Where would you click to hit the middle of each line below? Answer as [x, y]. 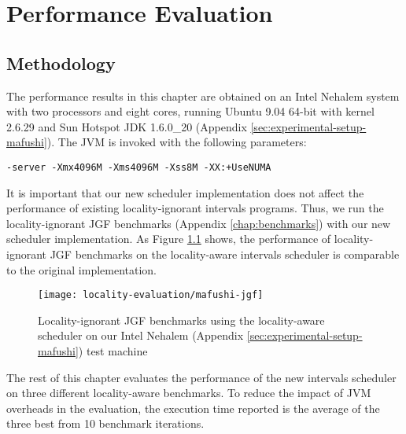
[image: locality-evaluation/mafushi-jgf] [151, 295]
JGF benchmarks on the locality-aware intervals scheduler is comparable [225, 254]
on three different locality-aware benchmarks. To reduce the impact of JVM [189, 393]
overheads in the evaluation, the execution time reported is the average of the [193, 408]
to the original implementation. [82, 269]
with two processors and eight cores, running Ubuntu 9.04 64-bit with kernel [190, 111]
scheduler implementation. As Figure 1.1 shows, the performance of [169, 239]
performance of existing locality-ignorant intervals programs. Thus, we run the [195, 208]
